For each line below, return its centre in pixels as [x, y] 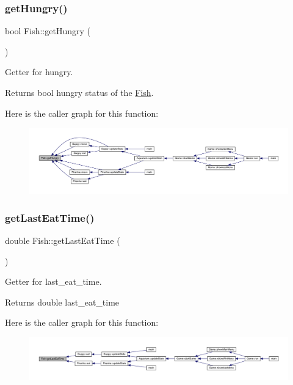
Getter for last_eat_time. [53, 281]
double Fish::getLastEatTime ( [63, 240]
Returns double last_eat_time [62, 302]
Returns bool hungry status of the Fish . [79, 92]
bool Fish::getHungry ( [48, 31]
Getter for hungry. [39, 72]
